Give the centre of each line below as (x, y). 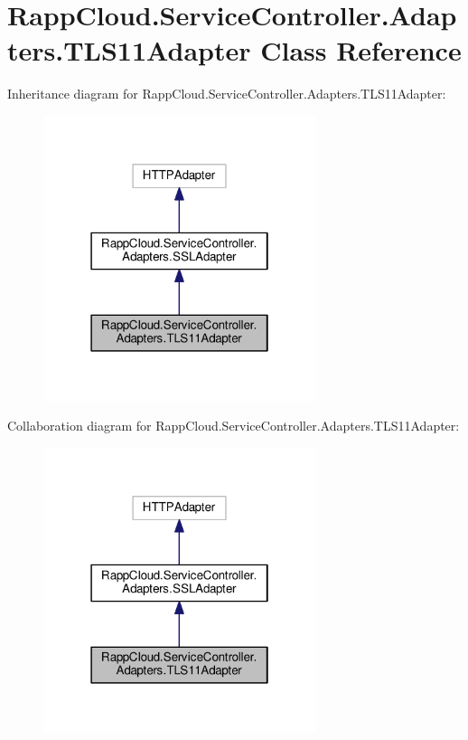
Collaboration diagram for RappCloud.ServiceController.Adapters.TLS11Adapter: (234, 426)
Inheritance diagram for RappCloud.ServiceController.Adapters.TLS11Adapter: (227, 94)
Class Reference (361, 50)
